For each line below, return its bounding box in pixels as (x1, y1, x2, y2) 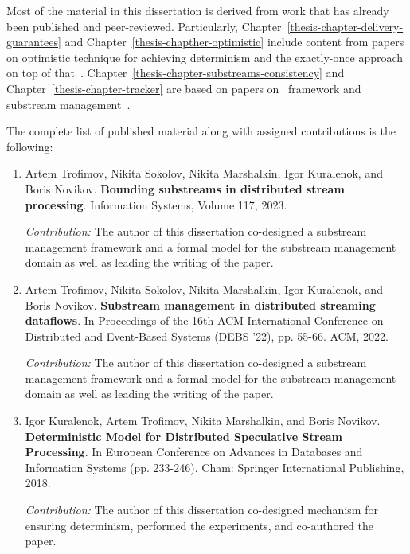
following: (6, 138, 53, 154)
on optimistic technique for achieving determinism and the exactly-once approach (6, 49, 404, 65)
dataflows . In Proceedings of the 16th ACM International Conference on (25, 312, 384, 329)
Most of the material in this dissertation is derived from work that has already (6, 2, 389, 18)
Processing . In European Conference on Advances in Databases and (25, 443, 363, 460)
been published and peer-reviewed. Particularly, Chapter (6, 18, 282, 34)
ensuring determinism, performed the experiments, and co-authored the (25, 517, 374, 533)
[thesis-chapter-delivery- (287, 18, 404, 34)
